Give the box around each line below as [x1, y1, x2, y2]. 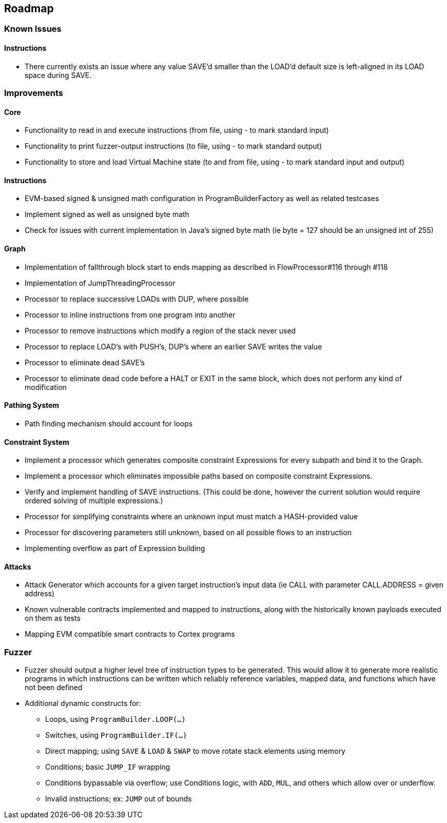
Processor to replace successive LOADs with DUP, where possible [25, 294, 249, 303]
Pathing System [4, 401, 60, 410]
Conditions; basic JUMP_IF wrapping [45, 762, 170, 772]
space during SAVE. [25, 70, 92, 80]
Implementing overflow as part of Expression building [25, 544, 205, 553]
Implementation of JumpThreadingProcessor [25, 278, 176, 287]
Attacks [4, 562, 31, 571]
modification [25, 382, 67, 391]
